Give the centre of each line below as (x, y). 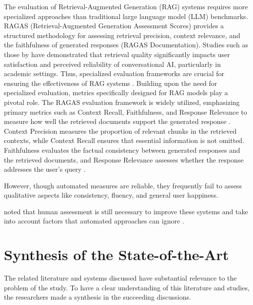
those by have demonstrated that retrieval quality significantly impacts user (117, 54)
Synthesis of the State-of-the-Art (117, 254)
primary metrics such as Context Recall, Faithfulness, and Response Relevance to (126, 112)
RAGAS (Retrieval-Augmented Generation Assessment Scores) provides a (114, 26)
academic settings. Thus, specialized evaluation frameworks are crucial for (114, 73)
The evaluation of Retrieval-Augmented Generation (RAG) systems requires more (126, 6)
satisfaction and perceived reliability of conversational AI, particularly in (112, 64)
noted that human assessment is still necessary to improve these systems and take (126, 211)
